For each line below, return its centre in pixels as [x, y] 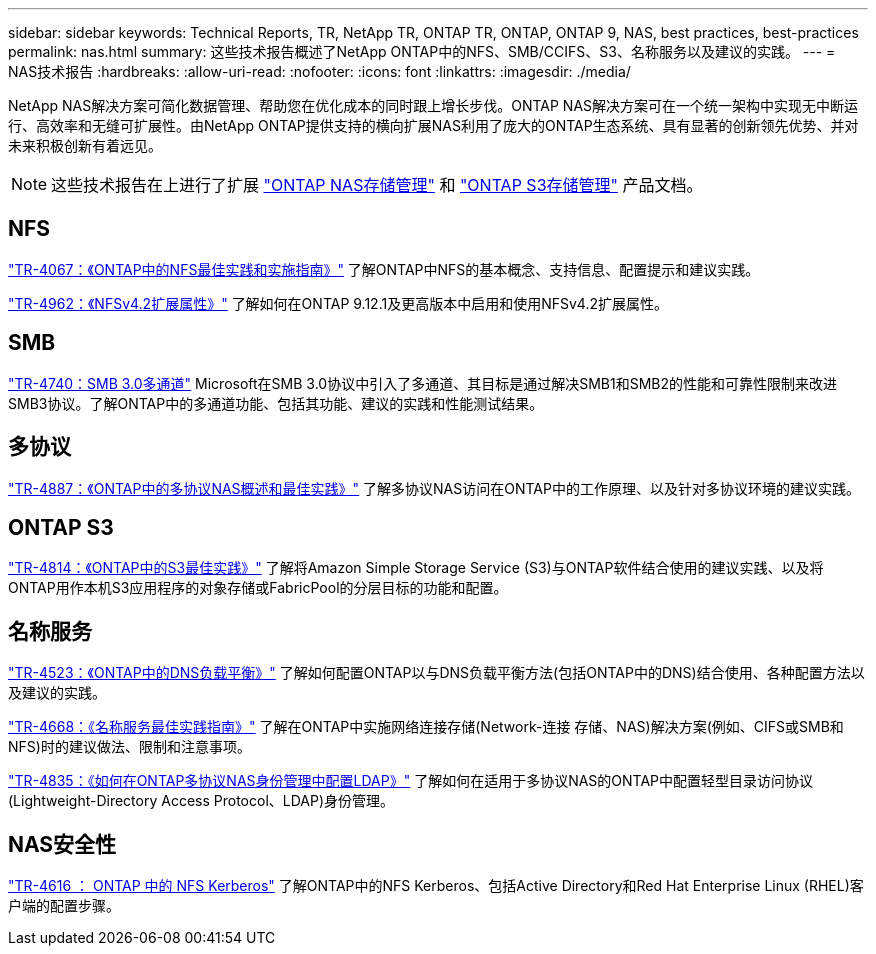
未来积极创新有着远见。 [85, 145]
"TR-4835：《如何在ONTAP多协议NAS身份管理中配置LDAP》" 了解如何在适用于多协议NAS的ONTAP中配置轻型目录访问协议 [411, 781]
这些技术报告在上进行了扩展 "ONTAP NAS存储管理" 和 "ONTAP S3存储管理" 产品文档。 [377, 185]
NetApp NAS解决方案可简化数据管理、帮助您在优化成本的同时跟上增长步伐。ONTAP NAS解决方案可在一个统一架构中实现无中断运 [433, 105]
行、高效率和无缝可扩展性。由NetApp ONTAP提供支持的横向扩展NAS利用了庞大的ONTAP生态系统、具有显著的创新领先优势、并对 [433, 125]
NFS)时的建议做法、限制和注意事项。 [129, 747]
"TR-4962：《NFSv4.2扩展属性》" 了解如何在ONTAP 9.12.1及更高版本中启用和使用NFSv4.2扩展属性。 [338, 303]
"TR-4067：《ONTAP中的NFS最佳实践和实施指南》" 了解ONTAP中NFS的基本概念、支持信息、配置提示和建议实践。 [384, 269]
